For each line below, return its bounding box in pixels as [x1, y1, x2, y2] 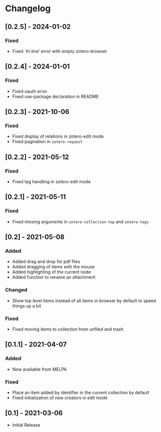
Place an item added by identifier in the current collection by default [12, 389, 149, 395]
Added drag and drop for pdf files [12, 259, 80, 264]
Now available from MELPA [12, 366, 67, 372]
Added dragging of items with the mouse [12, 264, 95, 270]
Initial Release [12, 422, 41, 428]
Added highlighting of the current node [12, 269, 91, 275]
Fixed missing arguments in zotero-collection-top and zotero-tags [12, 218, 149, 224]
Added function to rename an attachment [12, 274, 95, 280]
